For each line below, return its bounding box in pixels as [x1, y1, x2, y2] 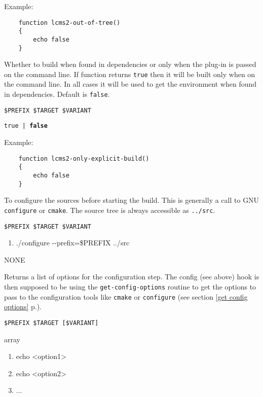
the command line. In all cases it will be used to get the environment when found [4, 79, 257, 89]
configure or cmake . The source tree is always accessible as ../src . [4, 204, 215, 215]
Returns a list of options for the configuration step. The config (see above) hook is [4, 271, 259, 282]
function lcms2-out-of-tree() [18, 19, 121, 26]
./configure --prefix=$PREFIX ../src [16, 237, 130, 248]
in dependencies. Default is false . [4, 89, 110, 99]
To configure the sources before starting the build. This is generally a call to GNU [4, 195, 259, 205]
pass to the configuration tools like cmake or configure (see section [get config [4, 291, 248, 302]
